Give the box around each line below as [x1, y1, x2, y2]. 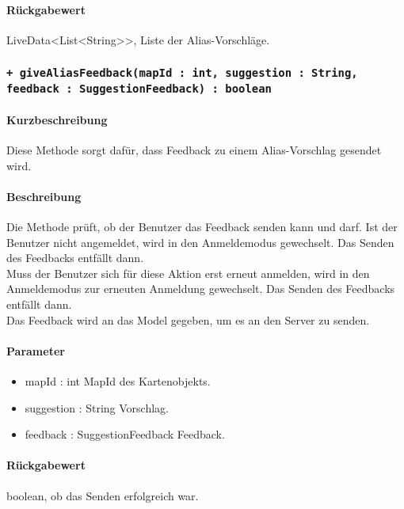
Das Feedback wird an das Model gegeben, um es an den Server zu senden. [6, 311, 370, 328]
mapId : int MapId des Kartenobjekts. [25, 373, 211, 389]
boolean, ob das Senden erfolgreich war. [6, 487, 199, 503]
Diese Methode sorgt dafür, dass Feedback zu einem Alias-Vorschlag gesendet [6, 142, 382, 158]
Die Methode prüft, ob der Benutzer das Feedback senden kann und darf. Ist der [6, 218, 398, 235]
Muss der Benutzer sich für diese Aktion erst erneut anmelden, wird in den [6, 264, 370, 281]
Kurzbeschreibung [6, 111, 108, 127]
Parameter [6, 342, 65, 359]
